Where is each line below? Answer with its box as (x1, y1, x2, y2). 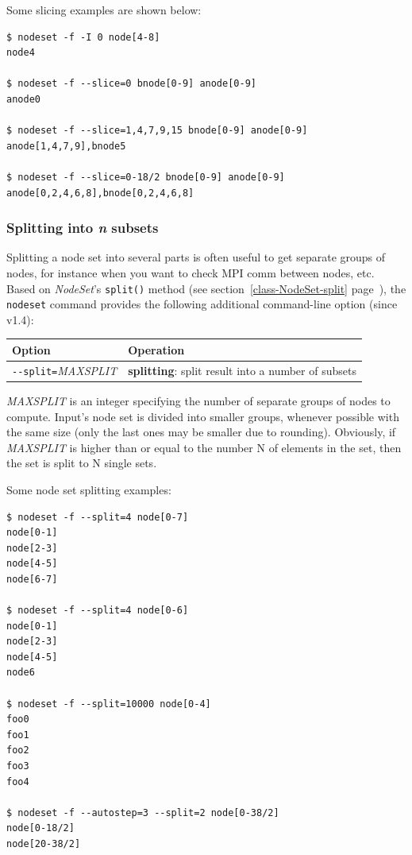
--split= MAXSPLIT (12, 362, 117, 378)
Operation (128, 341, 185, 358)
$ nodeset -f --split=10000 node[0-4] (6, 698, 211, 710)
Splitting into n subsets (6, 218, 159, 238)
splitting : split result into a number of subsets (128, 362, 356, 378)
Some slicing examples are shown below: (6, 2, 202, 17)
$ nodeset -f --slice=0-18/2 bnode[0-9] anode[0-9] (6, 171, 285, 183)
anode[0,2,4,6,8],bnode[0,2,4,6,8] (6, 187, 194, 199)
